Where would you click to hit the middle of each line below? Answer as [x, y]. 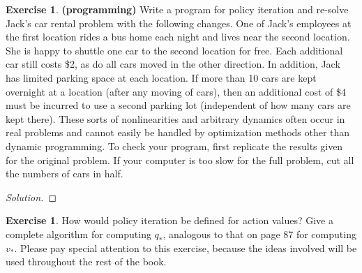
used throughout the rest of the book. [86, 261]
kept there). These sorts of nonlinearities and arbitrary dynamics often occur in [175, 118]
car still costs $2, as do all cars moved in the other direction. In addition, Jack [173, 64]
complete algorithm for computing [78, 234]
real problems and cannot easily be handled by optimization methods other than [178, 132]
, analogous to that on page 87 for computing [259, 234]
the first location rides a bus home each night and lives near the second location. [178, 37]
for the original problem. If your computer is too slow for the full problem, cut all [180, 160]
